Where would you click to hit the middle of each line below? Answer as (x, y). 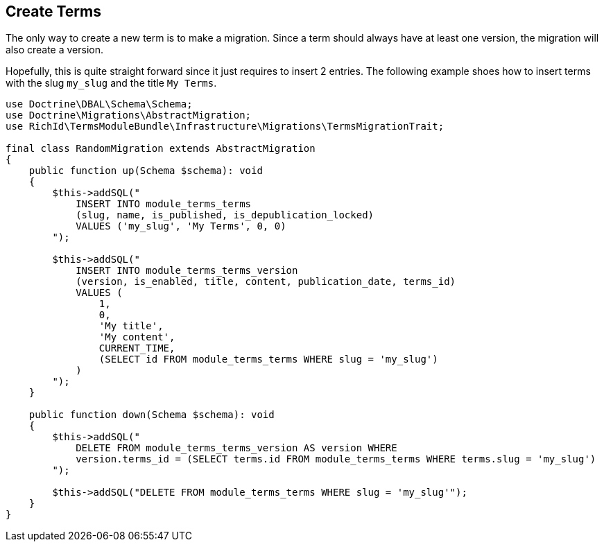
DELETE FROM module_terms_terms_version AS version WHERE (236, 448)
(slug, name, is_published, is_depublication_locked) (225, 215)
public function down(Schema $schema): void (152, 415)
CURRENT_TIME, (137, 348)
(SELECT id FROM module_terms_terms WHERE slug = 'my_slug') (268, 359)
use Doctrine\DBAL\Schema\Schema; (99, 104)
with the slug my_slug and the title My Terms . (111, 83)
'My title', (131, 326)
